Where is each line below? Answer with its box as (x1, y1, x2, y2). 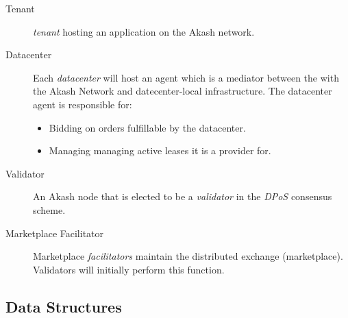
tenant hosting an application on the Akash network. (33, 24, 255, 38)
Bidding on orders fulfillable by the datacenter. (49, 120, 246, 134)
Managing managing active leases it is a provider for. (49, 143, 271, 158)
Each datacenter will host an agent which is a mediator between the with (33, 70, 339, 84)
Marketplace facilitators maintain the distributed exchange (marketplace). (33, 249, 343, 263)
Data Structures (5, 295, 122, 317)
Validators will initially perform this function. (33, 262, 225, 276)
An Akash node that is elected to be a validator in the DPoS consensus (33, 189, 332, 204)
